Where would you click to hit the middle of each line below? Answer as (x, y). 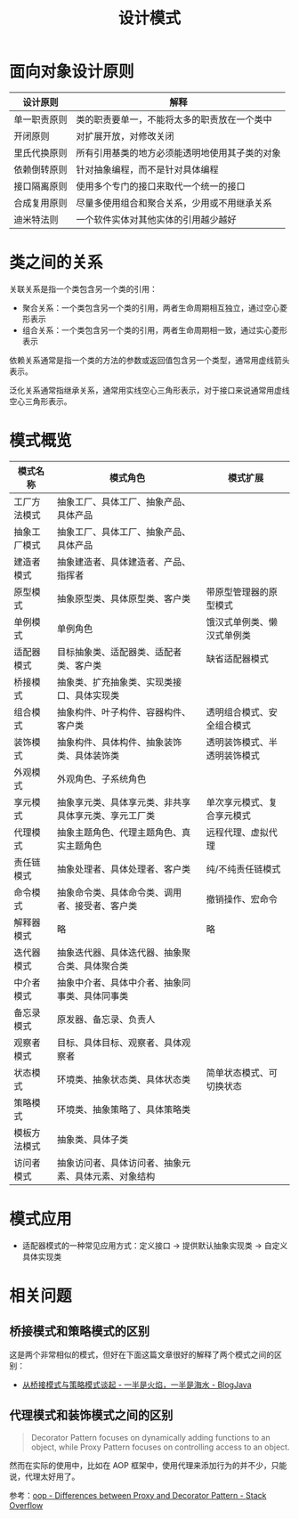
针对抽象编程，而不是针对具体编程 (148, 169)
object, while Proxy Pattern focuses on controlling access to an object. (160, 1447)
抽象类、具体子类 (93, 1139)
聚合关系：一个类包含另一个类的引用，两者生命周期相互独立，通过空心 (151, 307)
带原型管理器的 (237, 591)
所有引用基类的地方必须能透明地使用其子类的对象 (179, 152)
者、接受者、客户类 (97, 906)
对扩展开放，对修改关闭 (125, 136)
